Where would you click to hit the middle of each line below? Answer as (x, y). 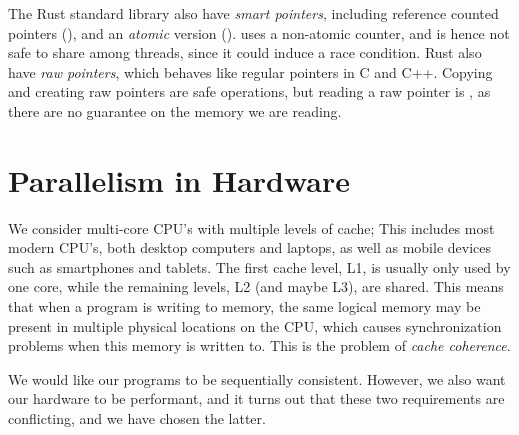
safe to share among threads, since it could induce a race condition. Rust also (245, 52)
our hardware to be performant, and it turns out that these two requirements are (256, 398)
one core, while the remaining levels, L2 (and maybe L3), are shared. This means (256, 286)
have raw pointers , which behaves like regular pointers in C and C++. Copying (250, 71)
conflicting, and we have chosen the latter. (137, 418)
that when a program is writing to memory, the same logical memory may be (244, 306)
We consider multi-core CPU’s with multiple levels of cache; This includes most (251, 227)
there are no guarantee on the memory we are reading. (175, 110)
